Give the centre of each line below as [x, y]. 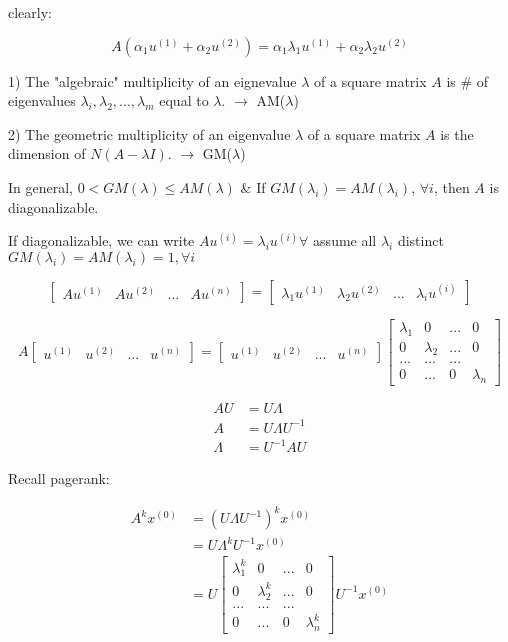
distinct [420, 240]
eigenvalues [42, 100]
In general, [40, 186]
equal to [184, 100]
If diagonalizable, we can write [101, 240]
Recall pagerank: [59, 478]
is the [457, 133]
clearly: [30, 12]
